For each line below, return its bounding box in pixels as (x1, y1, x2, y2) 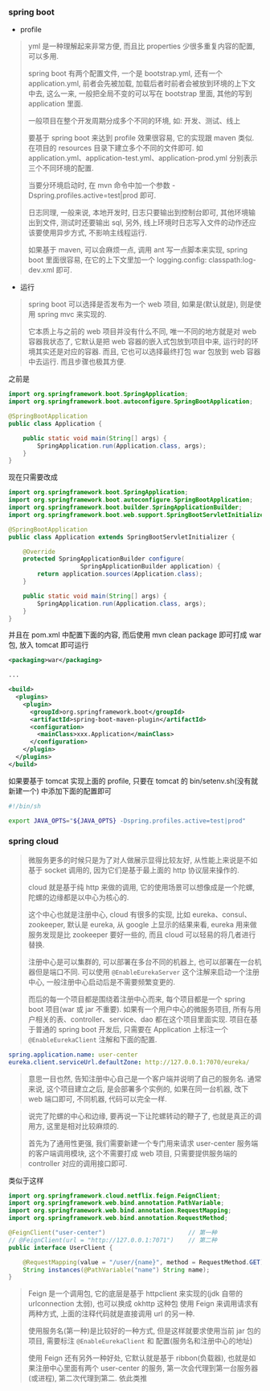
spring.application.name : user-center (8, 1051, 138, 1059)
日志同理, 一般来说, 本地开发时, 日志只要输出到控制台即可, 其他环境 (27, 208, 249, 218)
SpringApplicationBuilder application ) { (80, 563, 221, 571)
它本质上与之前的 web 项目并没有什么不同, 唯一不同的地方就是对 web (27, 327, 257, 336)
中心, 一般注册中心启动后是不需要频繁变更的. (27, 977, 175, 986)
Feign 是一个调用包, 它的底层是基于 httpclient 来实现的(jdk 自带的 (27, 1289, 243, 1298)
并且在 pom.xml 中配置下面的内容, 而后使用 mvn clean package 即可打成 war (8, 630, 262, 639)
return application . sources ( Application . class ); (37, 570, 203, 578)
